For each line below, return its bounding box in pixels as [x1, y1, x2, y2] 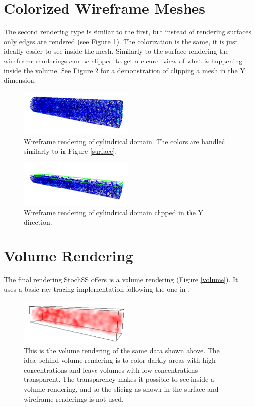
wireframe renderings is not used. [24, 393, 124, 404]
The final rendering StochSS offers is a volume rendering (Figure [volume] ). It [4, 274, 238, 284]
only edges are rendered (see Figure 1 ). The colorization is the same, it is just [4, 36, 238, 46]
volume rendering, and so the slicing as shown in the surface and [24, 384, 219, 394]
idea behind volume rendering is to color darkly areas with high [24, 355, 216, 365]
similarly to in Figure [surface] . [24, 146, 117, 156]
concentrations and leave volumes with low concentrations [24, 364, 198, 375]
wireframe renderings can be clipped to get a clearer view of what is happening [4, 55, 243, 65]
